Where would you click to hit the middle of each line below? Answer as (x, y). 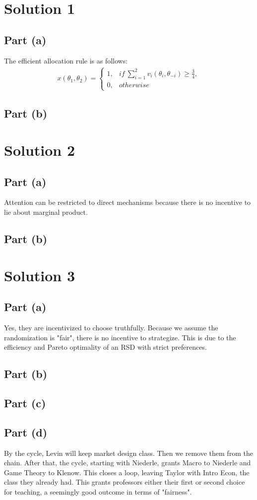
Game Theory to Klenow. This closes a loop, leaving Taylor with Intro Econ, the (127, 472)
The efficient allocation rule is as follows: (66, 60)
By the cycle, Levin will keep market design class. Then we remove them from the (128, 453)
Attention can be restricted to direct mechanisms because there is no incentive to (128, 202)
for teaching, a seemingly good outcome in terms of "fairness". (98, 491)
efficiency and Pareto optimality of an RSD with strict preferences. (105, 347)
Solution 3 (40, 275)
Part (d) (26, 432)
